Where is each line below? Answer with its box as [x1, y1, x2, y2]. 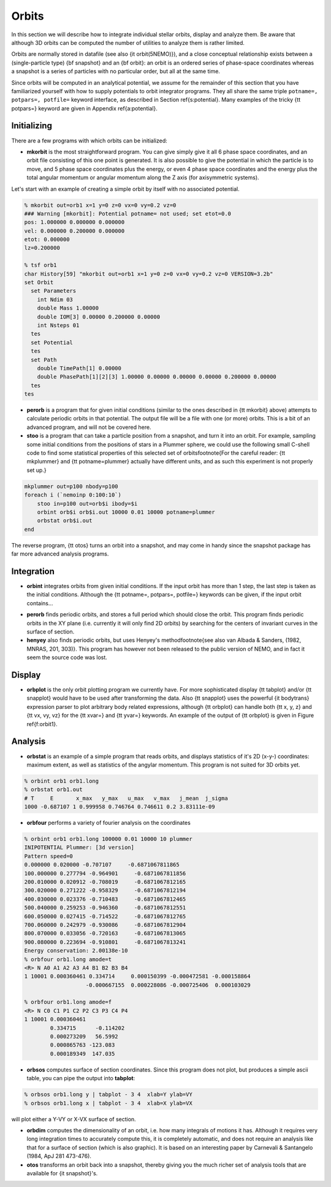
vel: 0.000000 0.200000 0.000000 [24, 227, 125, 234]
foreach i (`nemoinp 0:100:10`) [24, 492, 122, 498]
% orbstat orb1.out [24, 786, 83, 793]
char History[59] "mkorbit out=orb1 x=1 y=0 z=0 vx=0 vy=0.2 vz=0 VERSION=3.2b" [24, 270, 273, 277]
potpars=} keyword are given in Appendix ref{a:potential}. [11, 104, 158, 112]
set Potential [31, 339, 74, 346]
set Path [31, 356, 57, 363]
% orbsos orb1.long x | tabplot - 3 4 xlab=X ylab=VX [24, 1099, 192, 1107]
